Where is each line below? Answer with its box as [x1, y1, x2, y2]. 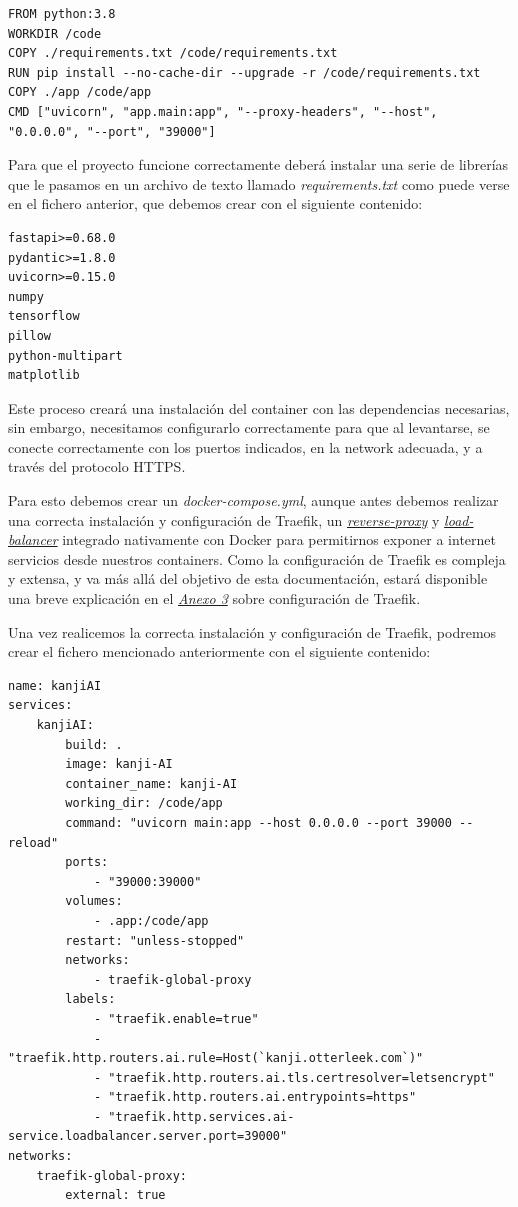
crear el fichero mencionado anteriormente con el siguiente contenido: [8, 641, 431, 662]
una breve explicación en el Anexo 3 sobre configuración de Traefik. [8, 588, 421, 609]
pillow [8, 328, 51, 343]
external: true [65, 1188, 166, 1203]
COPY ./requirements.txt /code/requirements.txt [8, 46, 338, 61]
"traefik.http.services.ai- [108, 1109, 295, 1124]
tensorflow [8, 309, 80, 324]
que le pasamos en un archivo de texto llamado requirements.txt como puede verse [8, 173, 510, 194]
